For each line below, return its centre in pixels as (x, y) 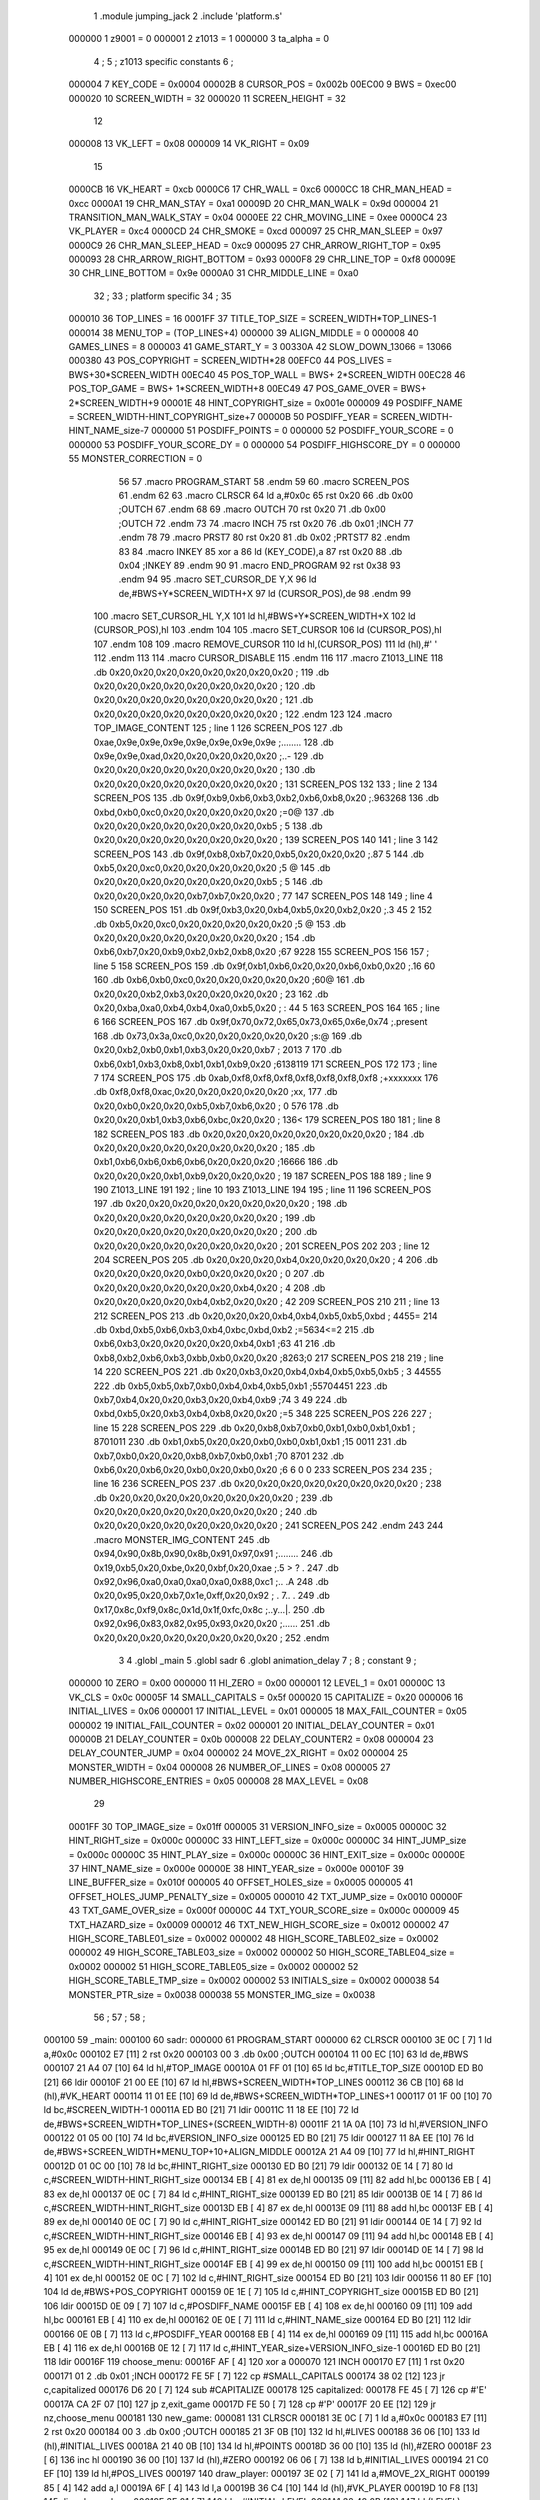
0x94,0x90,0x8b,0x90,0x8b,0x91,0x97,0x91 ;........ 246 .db (213, 1554)
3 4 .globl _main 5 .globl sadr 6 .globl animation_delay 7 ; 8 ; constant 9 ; (267, 1660)
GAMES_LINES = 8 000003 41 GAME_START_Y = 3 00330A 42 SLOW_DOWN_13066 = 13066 (260, 347)
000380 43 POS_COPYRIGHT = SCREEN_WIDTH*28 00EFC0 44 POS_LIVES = (230, 361)
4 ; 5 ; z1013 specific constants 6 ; (163, 61)
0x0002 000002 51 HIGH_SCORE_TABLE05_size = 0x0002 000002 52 (213, 1966)
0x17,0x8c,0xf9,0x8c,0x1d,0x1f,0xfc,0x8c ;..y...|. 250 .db (209, 1609)
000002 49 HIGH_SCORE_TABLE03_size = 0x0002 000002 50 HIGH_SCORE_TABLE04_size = (261, 1952)
